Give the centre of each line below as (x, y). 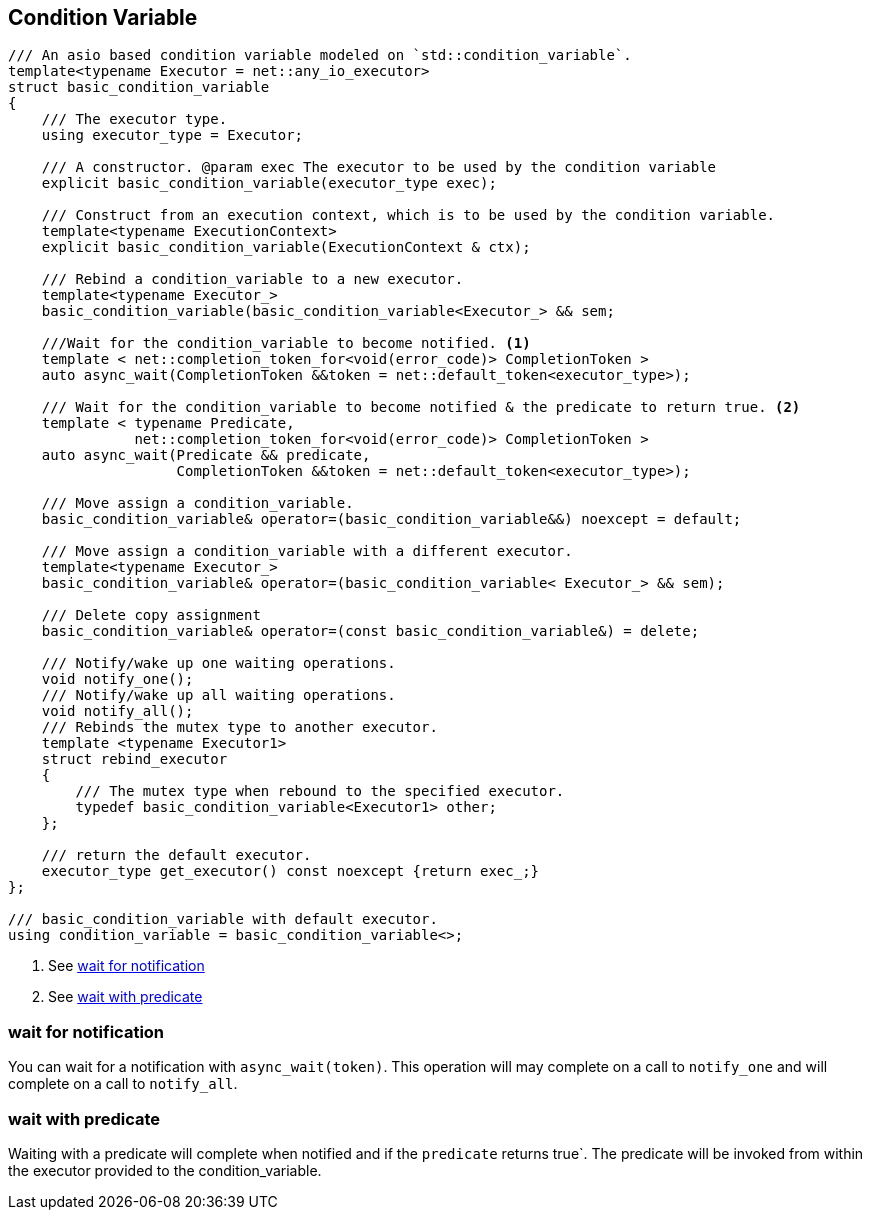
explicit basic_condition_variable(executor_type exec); (269, 183)
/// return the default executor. (176, 855)
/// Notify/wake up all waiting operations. (218, 695)
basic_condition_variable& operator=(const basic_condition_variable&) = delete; (370, 631)
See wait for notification (126, 966)
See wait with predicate (125, 997)
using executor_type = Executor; (172, 135)
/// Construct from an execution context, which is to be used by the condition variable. (408, 215)
